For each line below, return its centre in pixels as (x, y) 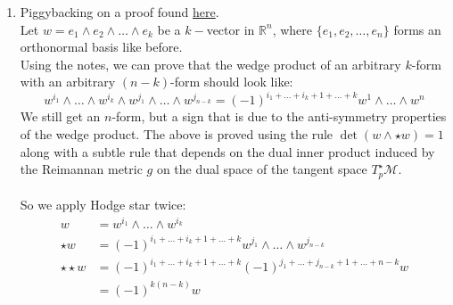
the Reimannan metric (81, 169)
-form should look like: (232, 82)
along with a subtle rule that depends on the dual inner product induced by (227, 151)
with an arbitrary (68, 82)
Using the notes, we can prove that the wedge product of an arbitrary (210, 64)
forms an (417, 29)
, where (292, 29)
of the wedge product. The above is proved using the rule (177, 134)
